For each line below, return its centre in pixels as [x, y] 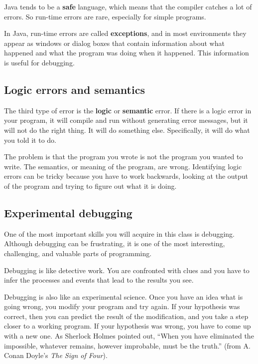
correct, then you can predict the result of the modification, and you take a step [126, 316]
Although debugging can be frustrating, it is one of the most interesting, [115, 243]
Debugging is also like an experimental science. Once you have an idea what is [124, 296]
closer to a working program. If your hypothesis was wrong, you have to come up [128, 326]
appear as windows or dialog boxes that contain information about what [114, 43]
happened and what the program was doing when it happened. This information [127, 53]
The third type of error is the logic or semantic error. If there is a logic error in [128, 110]
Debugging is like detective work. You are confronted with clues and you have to [127, 270]
